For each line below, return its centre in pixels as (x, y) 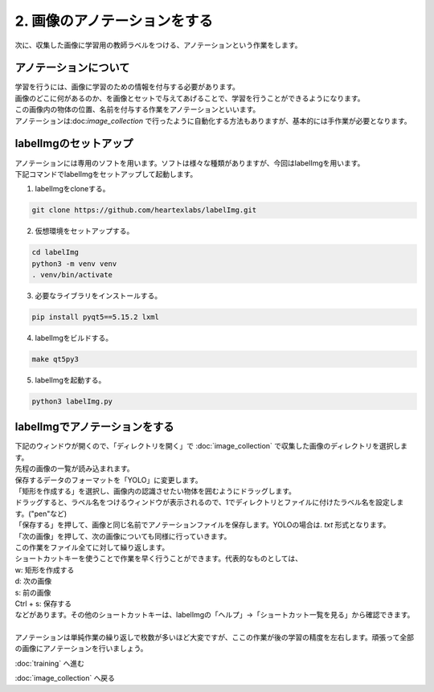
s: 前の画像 (33, 592)
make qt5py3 (55, 359)
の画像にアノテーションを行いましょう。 (81, 649)
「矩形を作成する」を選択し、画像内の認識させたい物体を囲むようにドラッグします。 (156, 491)
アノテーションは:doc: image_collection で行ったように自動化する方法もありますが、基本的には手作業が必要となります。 (213, 121)
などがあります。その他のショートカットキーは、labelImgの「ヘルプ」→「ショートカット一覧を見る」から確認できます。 (215, 615)
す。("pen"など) (41, 514)
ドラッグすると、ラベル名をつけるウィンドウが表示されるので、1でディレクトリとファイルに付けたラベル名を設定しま (209, 502)
